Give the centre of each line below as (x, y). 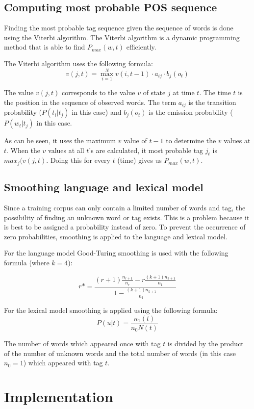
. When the (23, 150)
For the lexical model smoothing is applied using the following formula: (111, 310)
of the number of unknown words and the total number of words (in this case (120, 353)
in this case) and (97, 112)
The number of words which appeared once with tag (82, 343)
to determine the (191, 141)
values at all (66, 150)
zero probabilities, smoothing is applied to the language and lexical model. (116, 236)
